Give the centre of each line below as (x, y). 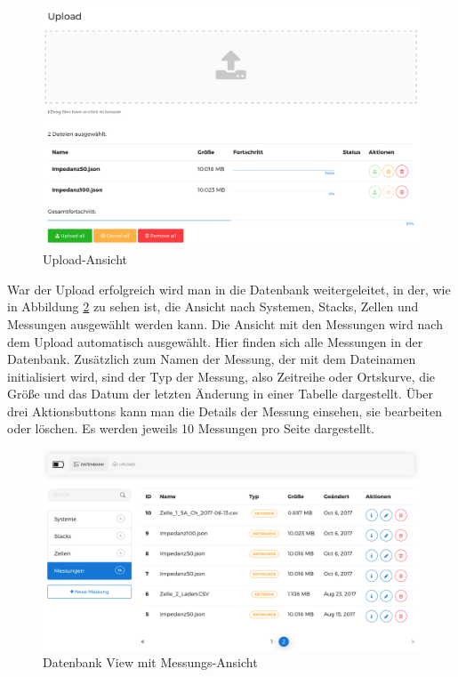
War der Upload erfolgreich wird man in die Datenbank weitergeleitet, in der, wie (229, 289)
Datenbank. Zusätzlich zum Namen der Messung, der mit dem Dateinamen (212, 359)
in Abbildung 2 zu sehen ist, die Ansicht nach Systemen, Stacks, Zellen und (213, 306)
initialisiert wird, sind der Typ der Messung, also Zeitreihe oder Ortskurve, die (221, 376)
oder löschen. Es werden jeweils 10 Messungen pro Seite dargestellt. (191, 428)
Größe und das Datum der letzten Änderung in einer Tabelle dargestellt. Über (221, 394)
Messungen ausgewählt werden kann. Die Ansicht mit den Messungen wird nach (225, 323)
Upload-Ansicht (85, 259)
